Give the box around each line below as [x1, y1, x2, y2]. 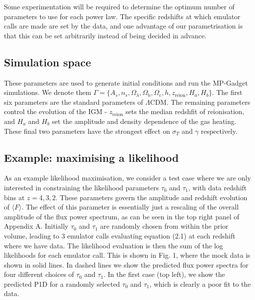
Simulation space [4, 54, 91, 69]
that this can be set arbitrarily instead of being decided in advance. [4, 30, 206, 40]
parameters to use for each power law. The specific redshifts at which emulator [4, 11, 241, 21]
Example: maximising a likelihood [4, 150, 179, 165]
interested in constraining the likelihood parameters [4, 182, 159, 192]
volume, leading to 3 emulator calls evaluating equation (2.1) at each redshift [4, 230, 235, 240]
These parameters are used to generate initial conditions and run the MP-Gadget [4, 77, 248, 88]
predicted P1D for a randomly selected [4, 278, 120, 289]
